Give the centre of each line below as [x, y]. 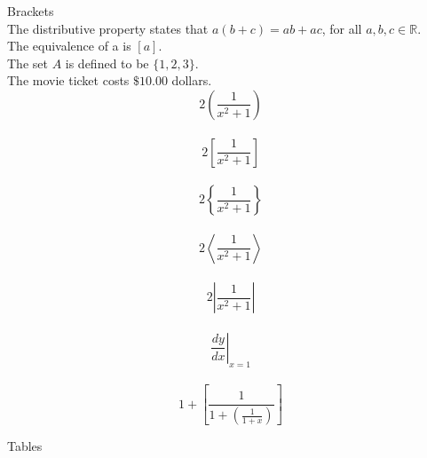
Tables [25, 446]
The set [28, 63]
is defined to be [107, 63]
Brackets [31, 11]
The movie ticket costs [68, 80]
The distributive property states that [108, 28]
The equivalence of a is [69, 46]
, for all [342, 28]
